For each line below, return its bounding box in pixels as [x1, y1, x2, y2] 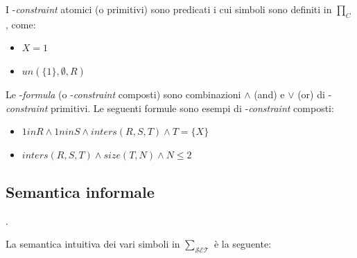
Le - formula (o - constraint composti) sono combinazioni [6, 86, 241, 101]
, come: [6, 17, 36, 31]
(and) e [254, 86, 285, 101]
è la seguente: [214, 237, 272, 251]
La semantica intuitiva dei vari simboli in [6, 237, 180, 251]
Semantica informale [6, 181, 155, 202]
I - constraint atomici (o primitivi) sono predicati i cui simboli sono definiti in [6, 2, 332, 16]
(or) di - [297, 86, 332, 101]
